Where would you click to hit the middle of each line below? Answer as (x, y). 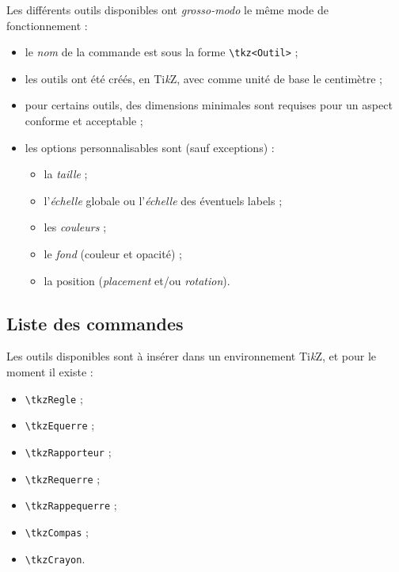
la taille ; (66, 174)
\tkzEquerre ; (60, 425)
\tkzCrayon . (55, 558)
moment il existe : (50, 371)
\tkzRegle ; (54, 398)
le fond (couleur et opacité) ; (113, 254)
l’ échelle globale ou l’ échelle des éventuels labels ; (163, 200)
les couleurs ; (75, 227)
